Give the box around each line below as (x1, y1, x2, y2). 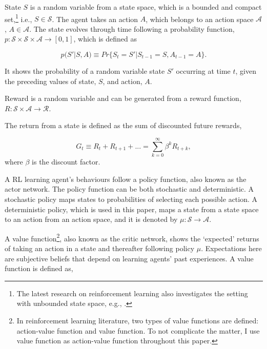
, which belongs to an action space (146, 13, 254, 24)
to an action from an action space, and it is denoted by (5, 214, 178, 224)
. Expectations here (201, 242, 262, 253)
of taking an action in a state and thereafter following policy (5, 242, 195, 253)
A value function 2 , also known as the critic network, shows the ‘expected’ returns (5, 231, 259, 243)
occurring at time (176, 66, 231, 76)
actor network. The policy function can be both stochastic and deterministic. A (5, 183, 254, 194)
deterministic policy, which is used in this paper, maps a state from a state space (5, 203, 259, 214)
